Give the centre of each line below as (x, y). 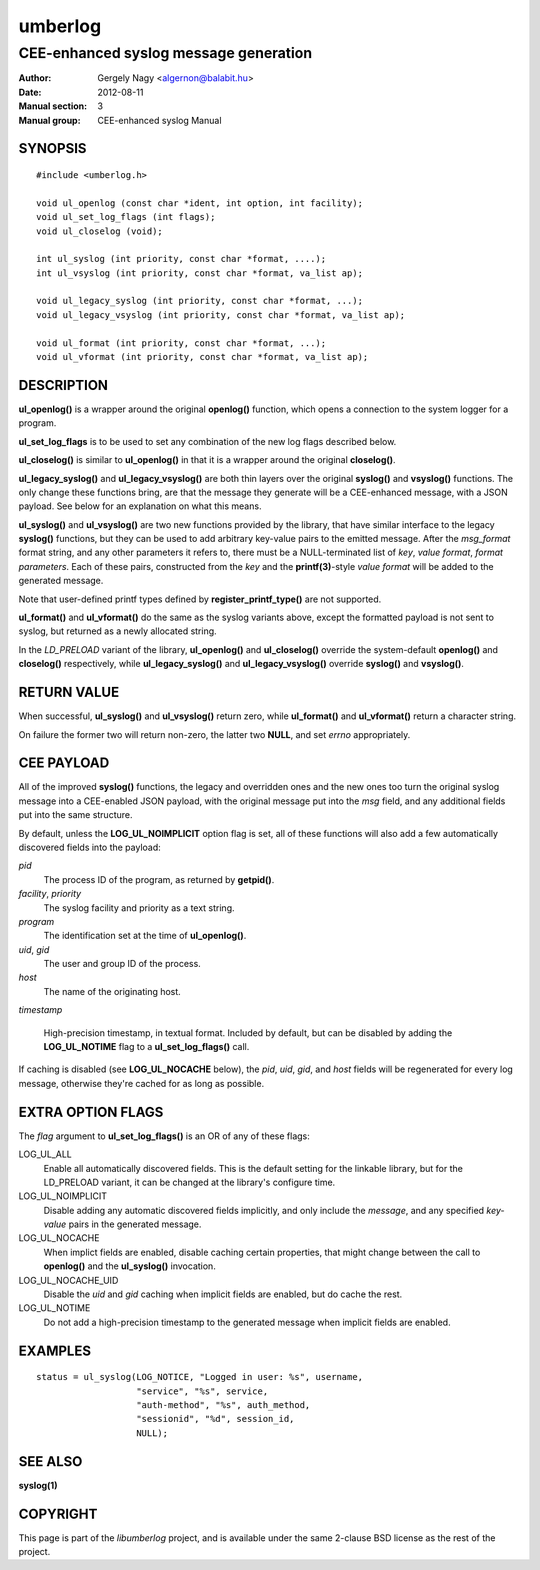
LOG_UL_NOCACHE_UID (68, 1280)
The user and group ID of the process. (122, 964)
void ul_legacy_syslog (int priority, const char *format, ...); (200, 301)
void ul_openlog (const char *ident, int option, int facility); (200, 203)
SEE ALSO (50, 1461)
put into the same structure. (75, 815)
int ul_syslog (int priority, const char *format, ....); (181, 259)
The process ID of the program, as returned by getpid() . (159, 879)
